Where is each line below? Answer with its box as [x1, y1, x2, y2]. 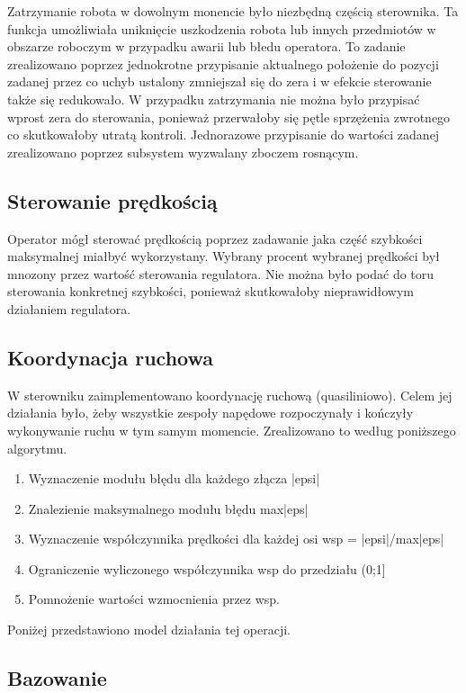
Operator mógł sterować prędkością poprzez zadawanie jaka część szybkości [7, 229, 423, 247]
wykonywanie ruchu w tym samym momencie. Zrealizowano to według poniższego [7, 420, 456, 439]
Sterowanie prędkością [7, 186, 218, 214]
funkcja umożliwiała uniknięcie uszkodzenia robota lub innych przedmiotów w [7, 19, 436, 38]
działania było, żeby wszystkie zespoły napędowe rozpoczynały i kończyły [7, 403, 414, 422]
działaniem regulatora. [7, 299, 131, 318]
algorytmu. [7, 438, 67, 457]
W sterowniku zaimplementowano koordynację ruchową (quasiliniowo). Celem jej [7, 385, 453, 404]
